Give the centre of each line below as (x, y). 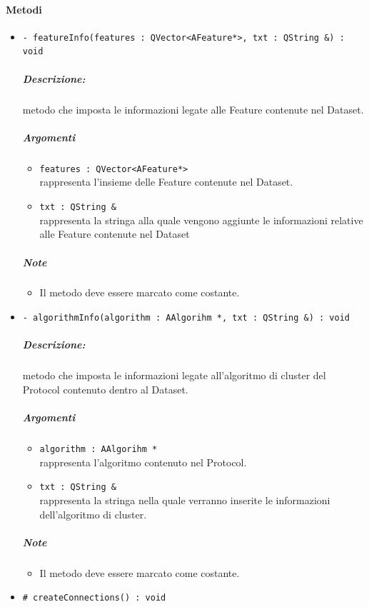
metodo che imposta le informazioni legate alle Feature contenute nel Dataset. (193, 109)
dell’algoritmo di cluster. (93, 514)
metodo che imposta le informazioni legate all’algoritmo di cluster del (174, 375)
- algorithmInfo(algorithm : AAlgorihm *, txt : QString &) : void (186, 318)
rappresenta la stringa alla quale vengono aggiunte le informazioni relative (201, 220)
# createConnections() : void (94, 598)
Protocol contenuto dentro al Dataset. (105, 389)
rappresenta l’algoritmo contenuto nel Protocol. (143, 462)
